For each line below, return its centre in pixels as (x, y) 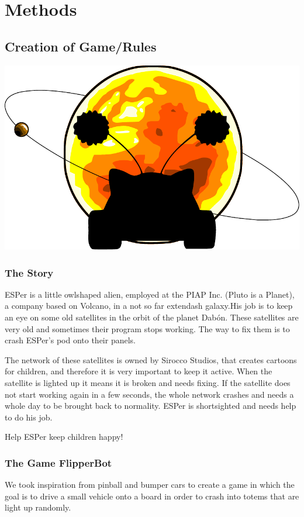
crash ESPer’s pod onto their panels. (70, 340)
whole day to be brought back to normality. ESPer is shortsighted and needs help (151, 406)
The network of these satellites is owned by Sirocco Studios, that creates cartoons (151, 359)
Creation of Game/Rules (81, 46)
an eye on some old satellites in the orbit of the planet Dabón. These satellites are (152, 317)
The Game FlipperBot (58, 462)
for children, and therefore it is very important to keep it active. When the (139, 371)
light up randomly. (38, 507)
